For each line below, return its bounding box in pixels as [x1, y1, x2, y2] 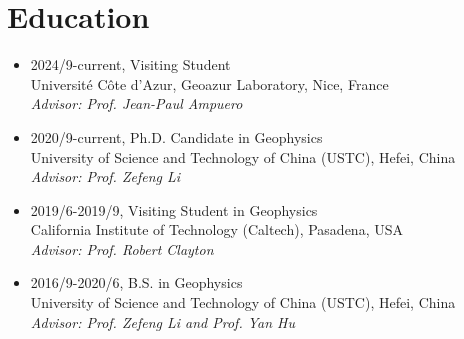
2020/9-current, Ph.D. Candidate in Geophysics [30, 126, 323, 147]
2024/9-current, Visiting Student [30, 54, 231, 75]
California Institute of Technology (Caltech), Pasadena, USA [30, 219, 403, 240]
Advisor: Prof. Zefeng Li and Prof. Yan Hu [30, 311, 296, 332]
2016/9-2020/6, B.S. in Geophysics [30, 272, 243, 293]
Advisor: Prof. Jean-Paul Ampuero [30, 93, 243, 114]
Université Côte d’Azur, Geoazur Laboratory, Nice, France [30, 73, 389, 94]
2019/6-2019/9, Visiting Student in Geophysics [30, 199, 318, 220]
